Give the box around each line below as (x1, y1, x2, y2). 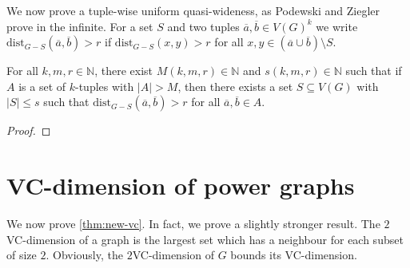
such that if (345, 62, 402, 79)
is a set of (18, 77, 66, 94)
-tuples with (74, 77, 134, 94)
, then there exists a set (177, 77, 293, 94)
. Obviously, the (46, 246, 123, 263)
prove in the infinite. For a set (6, 18, 153, 34)
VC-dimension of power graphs (6, 169, 355, 202)
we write (316, 18, 358, 34)
